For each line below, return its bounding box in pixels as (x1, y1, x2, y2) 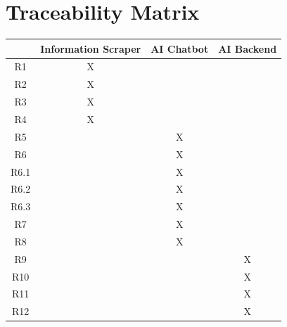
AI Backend (218, 41, 277, 56)
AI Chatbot (151, 41, 209, 56)
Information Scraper (40, 41, 141, 56)
